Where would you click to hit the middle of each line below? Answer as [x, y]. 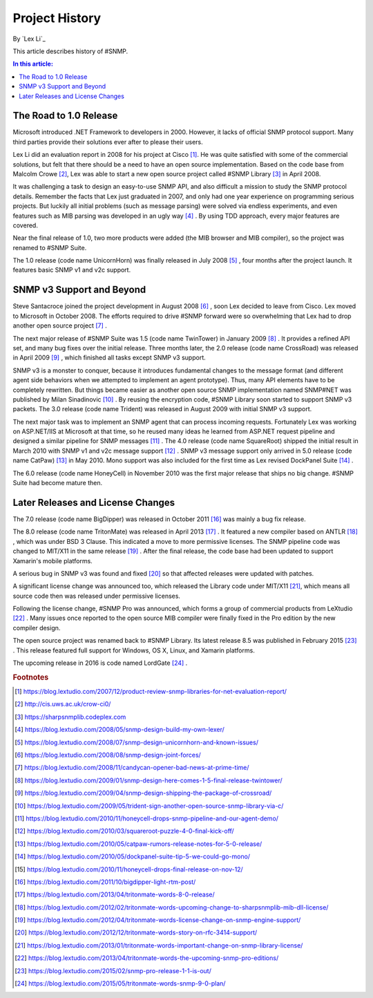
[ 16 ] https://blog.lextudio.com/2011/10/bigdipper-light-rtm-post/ [105, 882]
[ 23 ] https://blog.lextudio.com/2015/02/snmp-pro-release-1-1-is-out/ [113, 970]
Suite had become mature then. [58, 483]
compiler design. [37, 628]
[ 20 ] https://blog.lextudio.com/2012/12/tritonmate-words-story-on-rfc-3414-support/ [136, 932]
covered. [25, 225]
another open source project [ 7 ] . [60, 326]
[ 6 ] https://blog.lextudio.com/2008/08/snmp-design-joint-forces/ [108, 755]
